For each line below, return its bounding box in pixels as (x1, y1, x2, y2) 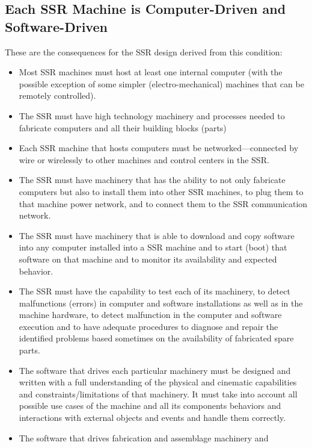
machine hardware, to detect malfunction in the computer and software (19, 308, 282, 321)
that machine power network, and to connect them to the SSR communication (19, 197, 308, 210)
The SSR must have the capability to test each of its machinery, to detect (19, 285, 290, 297)
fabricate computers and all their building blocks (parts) (19, 121, 227, 134)
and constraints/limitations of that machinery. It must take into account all (19, 387, 298, 400)
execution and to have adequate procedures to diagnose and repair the (19, 320, 278, 332)
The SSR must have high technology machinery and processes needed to (19, 109, 285, 122)
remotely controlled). (19, 89, 96, 102)
